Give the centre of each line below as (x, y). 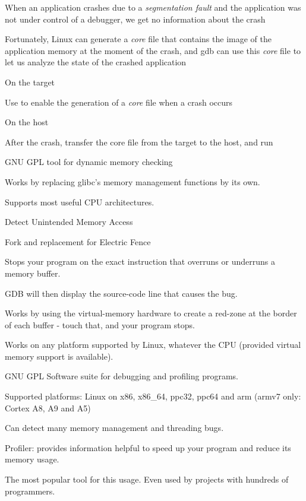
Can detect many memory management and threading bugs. (114, 428)
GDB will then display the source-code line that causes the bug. (121, 293)
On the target (30, 82)
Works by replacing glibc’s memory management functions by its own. (133, 181)
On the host (27, 122)
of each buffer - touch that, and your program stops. (100, 324)
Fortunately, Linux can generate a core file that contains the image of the (138, 39)
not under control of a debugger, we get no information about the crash (135, 19)
